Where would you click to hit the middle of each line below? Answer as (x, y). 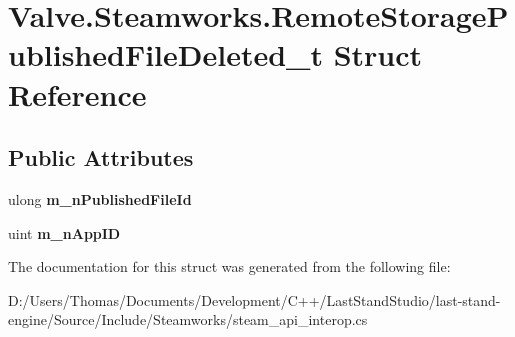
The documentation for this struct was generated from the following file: (229, 266)
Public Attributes (101, 157)
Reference (77, 93)
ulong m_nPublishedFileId (100, 198)
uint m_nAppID (64, 232)
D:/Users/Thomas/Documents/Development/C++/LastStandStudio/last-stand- (254, 299)
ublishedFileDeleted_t (165, 54)
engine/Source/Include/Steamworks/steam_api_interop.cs (188, 319)
